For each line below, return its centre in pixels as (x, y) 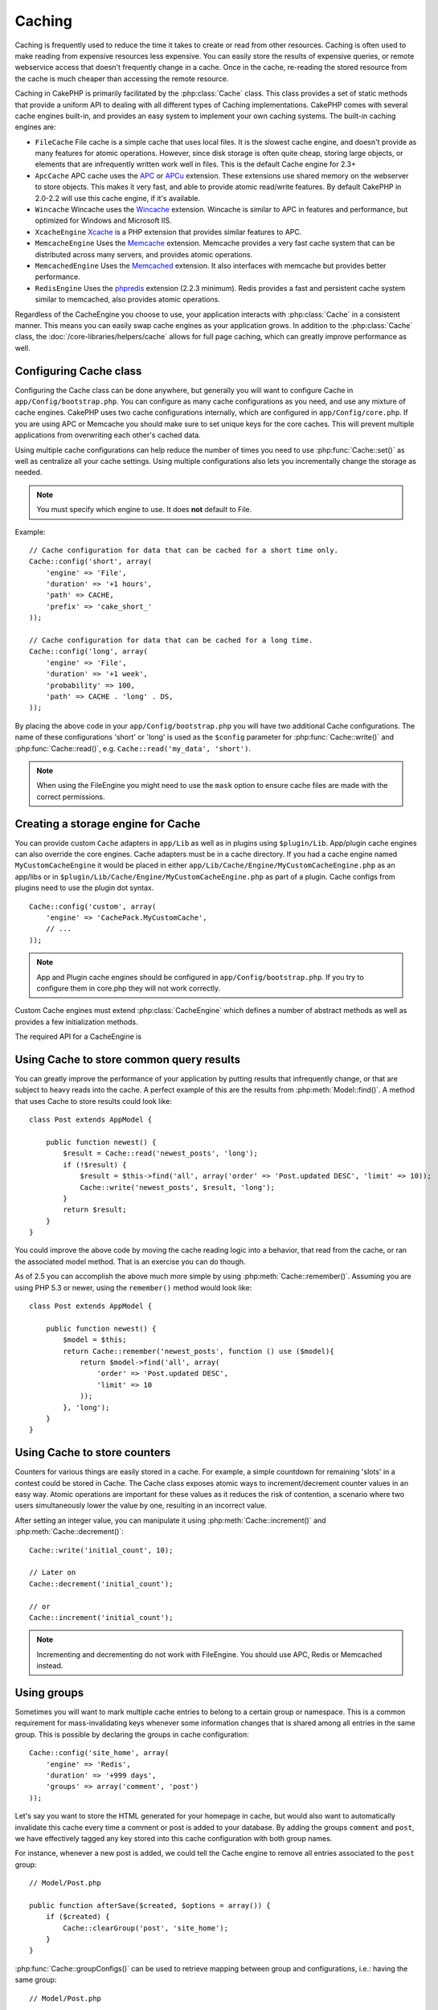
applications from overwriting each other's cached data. (108, 435)
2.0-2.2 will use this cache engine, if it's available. (118, 198)
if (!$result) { (95, 1165)
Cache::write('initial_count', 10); (101, 1550)
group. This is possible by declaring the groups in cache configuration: (132, 1734)
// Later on (53, 1573)
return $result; (95, 1210)
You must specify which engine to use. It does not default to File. (144, 510)
